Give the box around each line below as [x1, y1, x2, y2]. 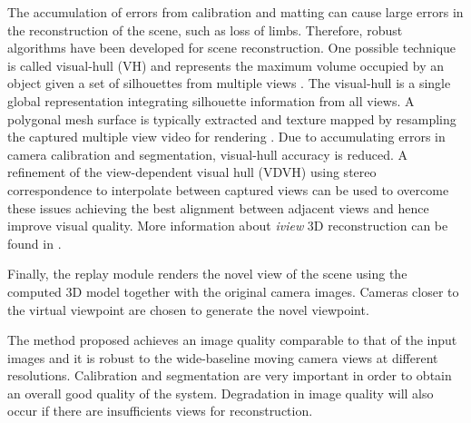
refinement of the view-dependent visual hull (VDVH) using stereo [7, 162, 377, 182]
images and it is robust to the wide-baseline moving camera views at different [7, 348, 438, 367]
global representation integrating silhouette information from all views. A [7, 91, 415, 110]
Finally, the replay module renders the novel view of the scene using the [7, 264, 407, 283]
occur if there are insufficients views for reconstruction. [7, 401, 313, 420]
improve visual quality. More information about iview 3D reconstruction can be [7, 216, 448, 235]
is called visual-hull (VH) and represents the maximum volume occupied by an [7, 55, 445, 74]
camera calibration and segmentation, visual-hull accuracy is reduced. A [7, 144, 407, 163]
